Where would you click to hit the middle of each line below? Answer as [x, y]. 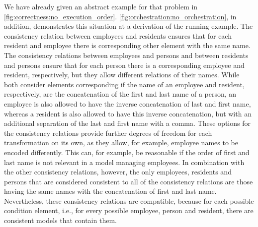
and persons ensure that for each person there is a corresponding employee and [124, 65]
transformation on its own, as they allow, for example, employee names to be [121, 142]
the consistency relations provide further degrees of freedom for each [108, 133]
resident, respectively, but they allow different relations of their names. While [122, 75]
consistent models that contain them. [60, 220]
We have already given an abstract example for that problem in [101, 6]
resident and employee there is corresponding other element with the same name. [127, 45]
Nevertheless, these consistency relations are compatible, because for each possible [129, 200]
